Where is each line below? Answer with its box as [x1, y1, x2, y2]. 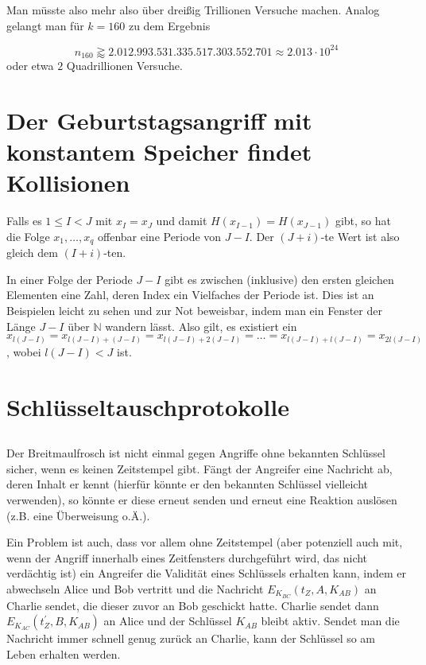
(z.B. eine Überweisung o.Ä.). [6, 507, 150, 523]
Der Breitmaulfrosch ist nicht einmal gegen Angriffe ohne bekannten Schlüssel [6, 445, 385, 461]
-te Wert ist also [320, 227, 400, 244]
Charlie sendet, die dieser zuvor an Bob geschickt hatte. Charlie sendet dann [6, 597, 379, 613]
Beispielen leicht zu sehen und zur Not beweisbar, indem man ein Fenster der [6, 302, 382, 319]
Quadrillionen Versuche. [66, 57, 183, 74]
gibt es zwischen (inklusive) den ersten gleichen [165, 270, 394, 287]
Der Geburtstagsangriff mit [6, 103, 312, 136]
